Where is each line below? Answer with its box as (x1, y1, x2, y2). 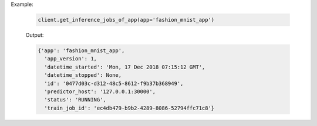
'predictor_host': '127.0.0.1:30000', (44, 88, 156, 95)
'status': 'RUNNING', (44, 97, 107, 103)
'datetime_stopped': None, (44, 72, 122, 79)
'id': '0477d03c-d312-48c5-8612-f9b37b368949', (44, 80, 184, 87)
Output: (25, 31, 44, 38)
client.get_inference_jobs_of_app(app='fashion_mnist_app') (38, 16, 215, 23)
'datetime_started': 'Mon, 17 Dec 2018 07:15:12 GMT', (44, 63, 205, 70)
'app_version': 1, (44, 56, 97, 62)
